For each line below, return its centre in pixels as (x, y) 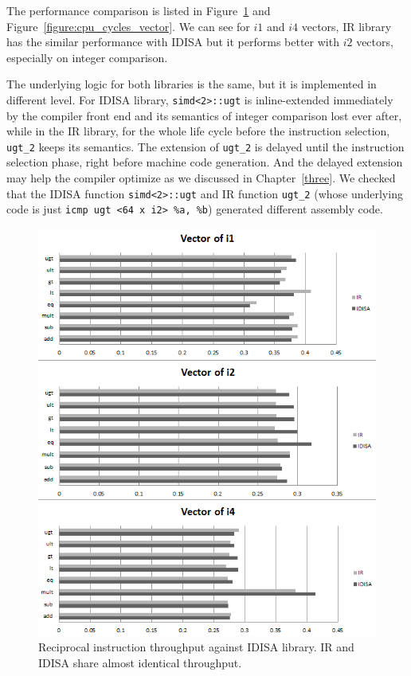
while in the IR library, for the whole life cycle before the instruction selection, (198, 131)
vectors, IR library (346, 26)
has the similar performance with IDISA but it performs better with (173, 42)
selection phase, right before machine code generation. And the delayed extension (205, 162)
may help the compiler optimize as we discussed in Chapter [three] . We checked (201, 178)
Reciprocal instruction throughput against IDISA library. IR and (196, 647)
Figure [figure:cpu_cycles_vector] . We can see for (128, 26)
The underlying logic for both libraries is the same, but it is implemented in (192, 84)
